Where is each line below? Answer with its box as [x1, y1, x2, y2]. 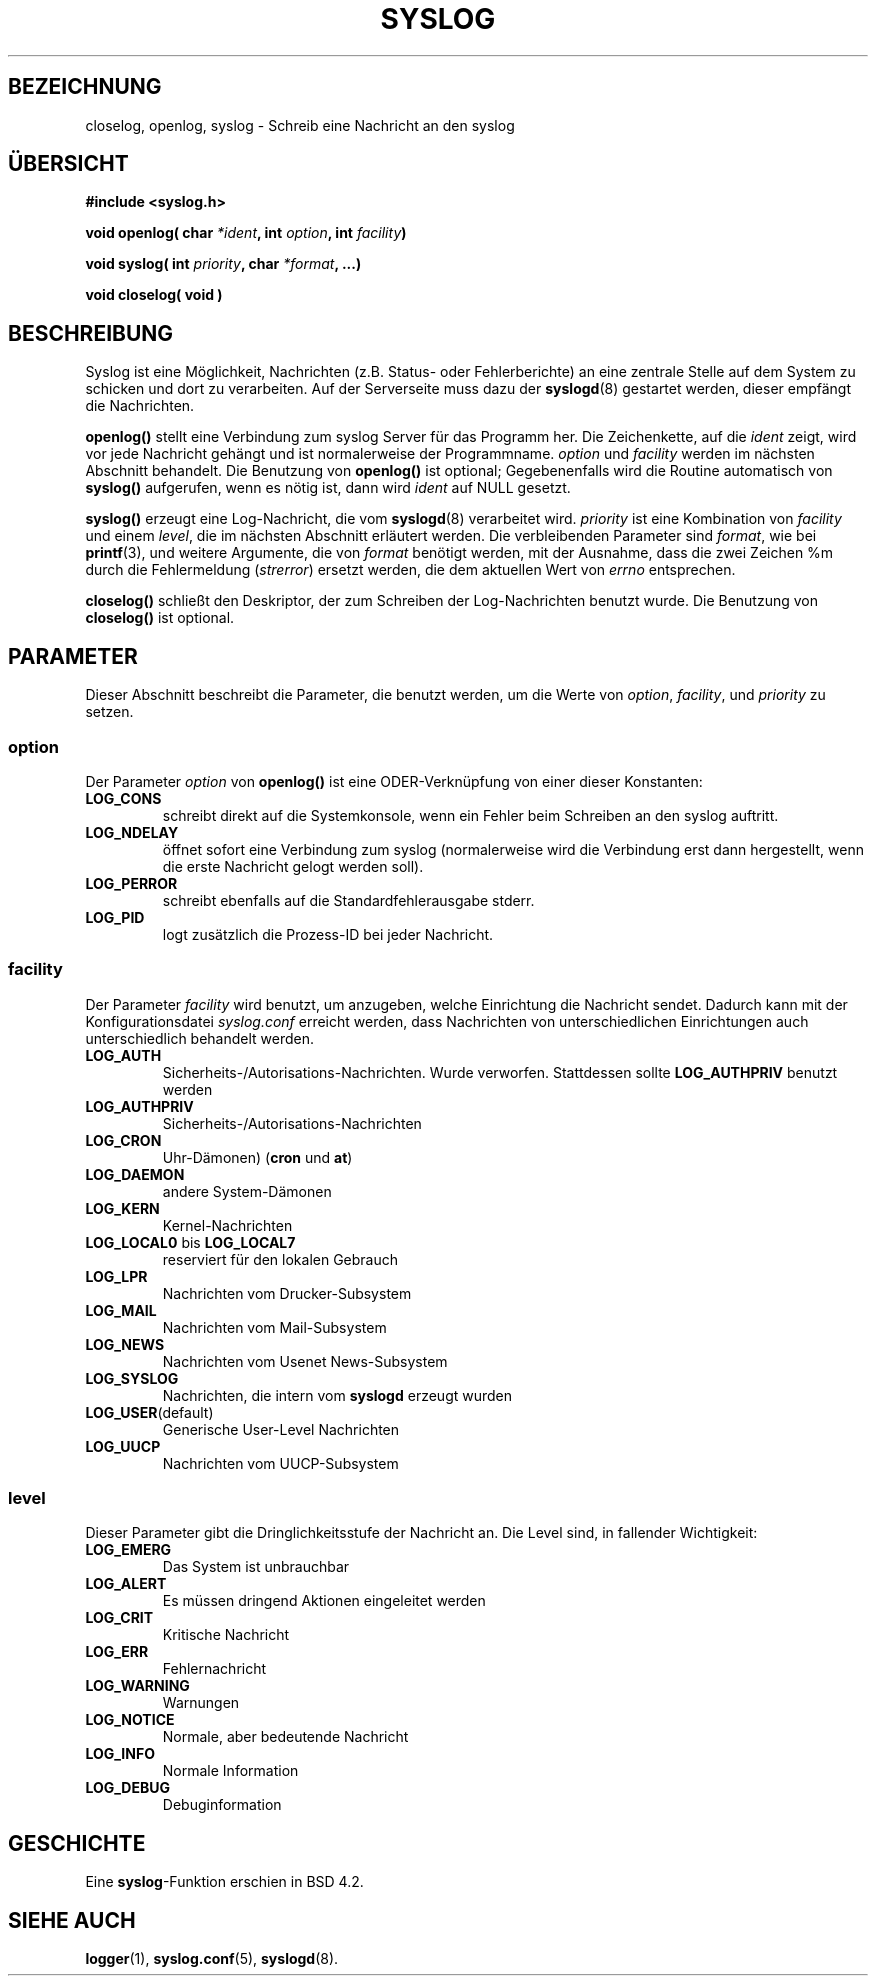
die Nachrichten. [85, 397, 195, 415]
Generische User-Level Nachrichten [162, 1420, 400, 1438]
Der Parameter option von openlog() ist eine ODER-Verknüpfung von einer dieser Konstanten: [85, 772, 703, 790]
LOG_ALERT [85, 1575, 167, 1593]
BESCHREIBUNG [8, 320, 174, 346]
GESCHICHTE [8, 1830, 146, 1856]
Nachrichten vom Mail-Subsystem [162, 1318, 387, 1336]
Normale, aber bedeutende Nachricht [162, 1728, 409, 1746]
